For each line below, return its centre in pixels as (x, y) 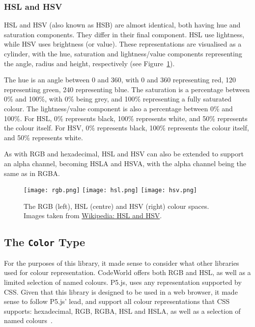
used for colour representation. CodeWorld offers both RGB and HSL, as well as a (127, 272)
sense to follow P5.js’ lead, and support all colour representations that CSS (117, 301)
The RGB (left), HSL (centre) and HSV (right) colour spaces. (116, 206)
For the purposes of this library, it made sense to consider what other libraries (122, 263)
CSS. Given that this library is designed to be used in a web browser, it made (121, 291)
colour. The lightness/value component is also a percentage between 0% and (118, 108)
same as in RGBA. (32, 173)
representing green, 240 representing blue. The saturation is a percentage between (127, 89)
